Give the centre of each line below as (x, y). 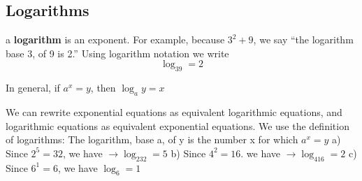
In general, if (33, 88)
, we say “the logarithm (303, 39)
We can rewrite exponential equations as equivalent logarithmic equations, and (174, 111)
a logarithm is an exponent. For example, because (115, 39)
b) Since (188, 153)
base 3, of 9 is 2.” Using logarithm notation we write (117, 53)
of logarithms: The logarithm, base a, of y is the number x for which (152, 139)
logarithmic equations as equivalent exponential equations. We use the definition (178, 125)
